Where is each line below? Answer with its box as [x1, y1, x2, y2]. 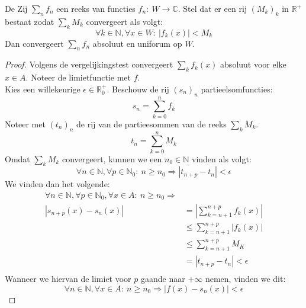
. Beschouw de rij [107, 82, 169, 95]
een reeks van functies [56, 2, 136, 14]
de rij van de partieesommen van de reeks [76, 117, 227, 130]
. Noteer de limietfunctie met [25, 71, 131, 84]
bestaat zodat [5, 15, 54, 27]
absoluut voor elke [220, 58, 286, 70]
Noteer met [5, 117, 46, 130]
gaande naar [140, 272, 185, 285]
